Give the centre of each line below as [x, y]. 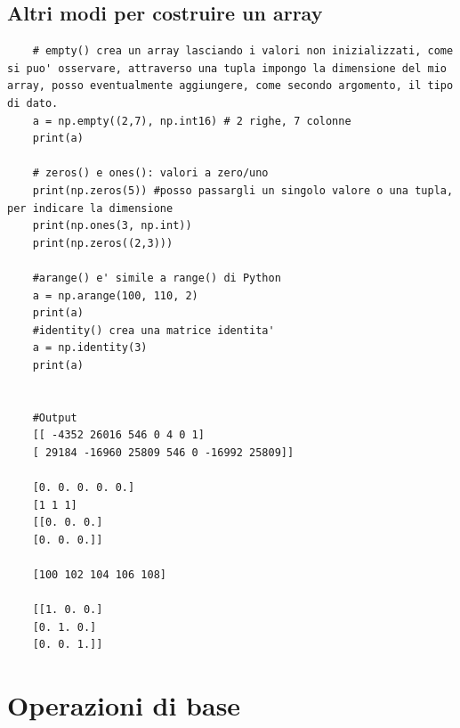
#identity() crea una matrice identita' [153, 330]
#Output [55, 417]
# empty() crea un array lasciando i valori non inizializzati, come [243, 51]
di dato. [33, 103]
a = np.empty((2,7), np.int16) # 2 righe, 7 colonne [192, 121]
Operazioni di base [124, 705]
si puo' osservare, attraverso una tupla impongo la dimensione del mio [227, 68]
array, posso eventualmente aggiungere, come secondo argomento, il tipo [230, 86]
